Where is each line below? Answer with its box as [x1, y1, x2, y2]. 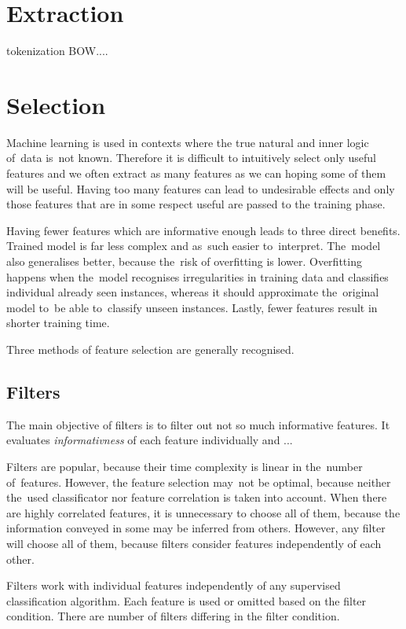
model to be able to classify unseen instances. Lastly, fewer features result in [6, 299, 378, 315]
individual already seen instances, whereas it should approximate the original [6, 284, 379, 300]
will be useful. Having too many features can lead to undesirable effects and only [6, 180, 395, 197]
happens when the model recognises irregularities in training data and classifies [6, 268, 389, 285]
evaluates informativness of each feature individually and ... [6, 432, 293, 448]
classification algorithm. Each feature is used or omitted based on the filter [6, 592, 367, 609]
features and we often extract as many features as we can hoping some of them [6, 165, 386, 182]
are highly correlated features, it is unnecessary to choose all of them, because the [6, 504, 401, 520]
